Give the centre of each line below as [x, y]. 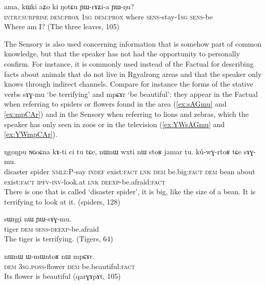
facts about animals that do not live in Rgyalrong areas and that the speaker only [133, 74]
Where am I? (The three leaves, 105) [62, 26]
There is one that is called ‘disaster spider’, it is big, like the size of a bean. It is [130, 191]
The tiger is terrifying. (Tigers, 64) [59, 239]
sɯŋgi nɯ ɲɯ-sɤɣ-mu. [38, 219]
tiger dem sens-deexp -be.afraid [52, 228]
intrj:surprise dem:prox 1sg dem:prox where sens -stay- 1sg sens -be [109, 16]
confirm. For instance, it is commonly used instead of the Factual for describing [129, 63]
